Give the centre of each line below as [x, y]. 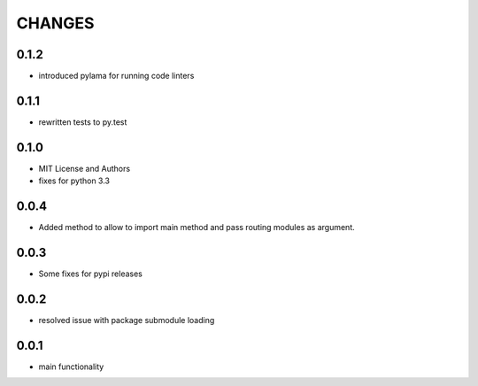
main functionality [71, 367]
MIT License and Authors [85, 168]
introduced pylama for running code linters [116, 76]
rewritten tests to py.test [83, 122]
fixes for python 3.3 [74, 181]
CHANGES [55, 23]
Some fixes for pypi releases [91, 274]
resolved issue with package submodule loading [127, 320]
